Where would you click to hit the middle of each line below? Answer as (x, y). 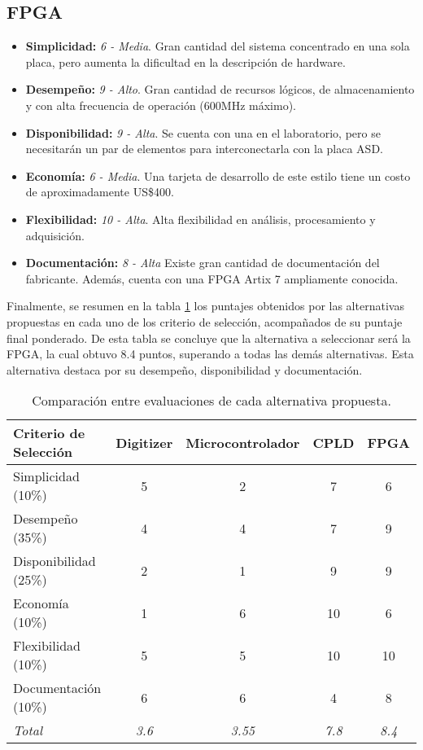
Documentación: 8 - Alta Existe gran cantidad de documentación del (203, 263)
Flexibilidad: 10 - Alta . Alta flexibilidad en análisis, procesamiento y (201, 219)
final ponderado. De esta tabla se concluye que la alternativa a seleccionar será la (209, 338)
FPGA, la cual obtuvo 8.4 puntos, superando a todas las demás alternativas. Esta (210, 354)
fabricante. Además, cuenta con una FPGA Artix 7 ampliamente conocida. (212, 278)
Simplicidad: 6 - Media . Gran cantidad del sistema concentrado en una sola (218, 46)
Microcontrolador (243, 442)
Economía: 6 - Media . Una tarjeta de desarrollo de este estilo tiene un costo (218, 175)
